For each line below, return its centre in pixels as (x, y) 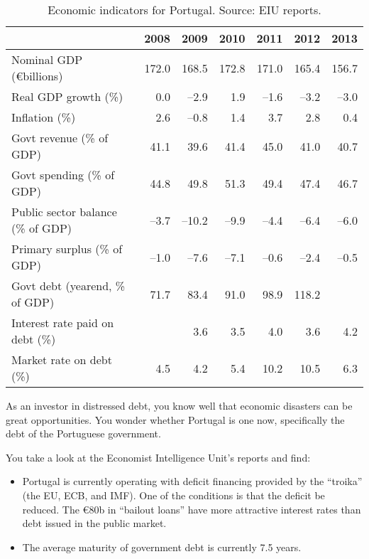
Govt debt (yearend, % (68, 286)
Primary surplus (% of (67, 249)
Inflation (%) (44, 117)
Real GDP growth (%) (67, 96)
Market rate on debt (62, 360)
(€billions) (37, 76)
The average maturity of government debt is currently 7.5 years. (162, 547)
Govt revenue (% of (60, 138)
